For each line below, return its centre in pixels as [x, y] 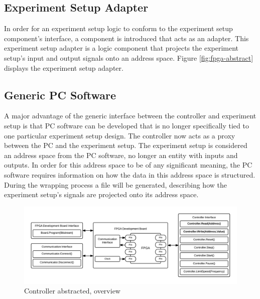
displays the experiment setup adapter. [64, 67]
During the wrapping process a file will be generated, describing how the [115, 184]
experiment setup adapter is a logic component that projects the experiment [121, 48]
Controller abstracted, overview [72, 291]
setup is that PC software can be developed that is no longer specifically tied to [126, 125]
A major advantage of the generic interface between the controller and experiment [130, 116]
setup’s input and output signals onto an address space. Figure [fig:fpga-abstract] [129, 57]
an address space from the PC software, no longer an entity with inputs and [121, 155]
